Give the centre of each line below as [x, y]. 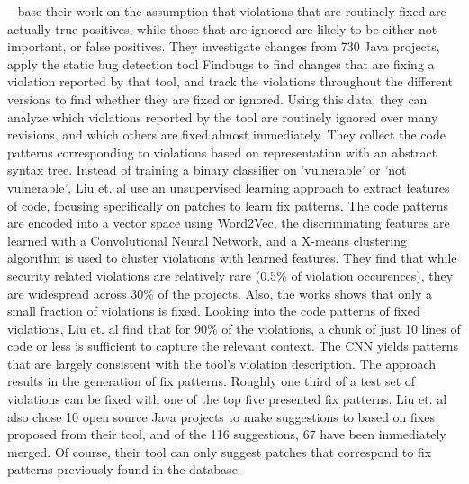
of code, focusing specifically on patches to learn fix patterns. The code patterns [228, 205]
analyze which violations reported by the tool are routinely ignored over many [223, 117]
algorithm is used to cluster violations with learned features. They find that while [232, 258]
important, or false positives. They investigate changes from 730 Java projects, [224, 46]
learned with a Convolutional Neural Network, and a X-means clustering [207, 240]
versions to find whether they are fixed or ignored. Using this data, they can [217, 99]
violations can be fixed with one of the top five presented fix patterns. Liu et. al [227, 399]
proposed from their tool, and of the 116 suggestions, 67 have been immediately [227, 434]
